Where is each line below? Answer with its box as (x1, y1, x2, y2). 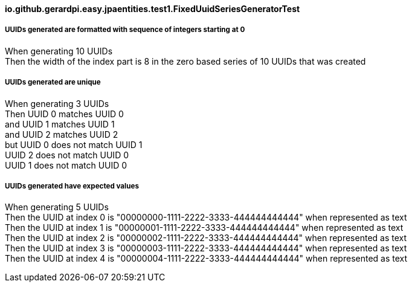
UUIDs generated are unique (5, 78, 101, 87)
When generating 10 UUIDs (5, 45, 113, 56)
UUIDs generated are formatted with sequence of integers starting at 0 (5, 25, 245, 34)
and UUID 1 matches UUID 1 (5, 118, 115, 129)
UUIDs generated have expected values (5, 181, 139, 190)
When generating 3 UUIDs (5, 98, 109, 109)
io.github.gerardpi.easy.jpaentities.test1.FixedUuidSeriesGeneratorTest (5, 4, 300, 14)
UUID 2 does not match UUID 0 (5, 149, 129, 160)
